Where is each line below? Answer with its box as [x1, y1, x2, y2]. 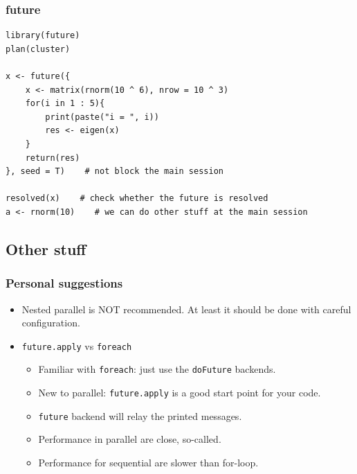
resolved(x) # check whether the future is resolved [6, 193, 268, 204]
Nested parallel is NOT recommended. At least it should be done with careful [21, 301, 351, 316]
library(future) [6, 30, 80, 41]
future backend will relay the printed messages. [38, 408, 242, 423]
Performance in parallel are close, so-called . [38, 432, 221, 446]
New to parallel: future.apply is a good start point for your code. [38, 385, 321, 400]
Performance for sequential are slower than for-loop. [38, 455, 259, 469]
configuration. [21, 315, 80, 330]
